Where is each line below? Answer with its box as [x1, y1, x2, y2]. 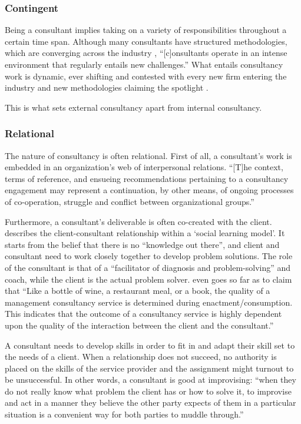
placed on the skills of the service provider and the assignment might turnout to [5, 362, 294, 374]
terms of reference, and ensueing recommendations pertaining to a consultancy [5, 172, 289, 184]
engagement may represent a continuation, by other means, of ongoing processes [5, 184, 294, 196]
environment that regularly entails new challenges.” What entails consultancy [5, 58, 283, 70]
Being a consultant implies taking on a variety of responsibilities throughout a [5, 24, 287, 36]
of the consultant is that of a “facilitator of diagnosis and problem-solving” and [5, 261, 291, 273]
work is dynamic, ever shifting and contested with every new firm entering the [5, 69, 287, 82]
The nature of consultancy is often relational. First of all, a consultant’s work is [5, 149, 292, 161]
